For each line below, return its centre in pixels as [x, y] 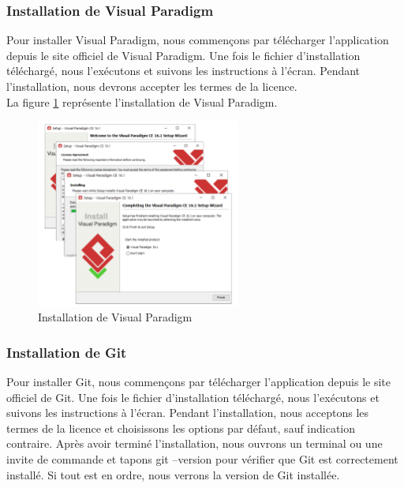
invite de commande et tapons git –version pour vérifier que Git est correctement [202, 459]
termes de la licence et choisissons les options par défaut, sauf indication [181, 428]
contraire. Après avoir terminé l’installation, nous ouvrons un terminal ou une [195, 443]
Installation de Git [67, 352]
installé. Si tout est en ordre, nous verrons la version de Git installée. [173, 474]
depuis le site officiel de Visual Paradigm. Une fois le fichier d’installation [183, 55]
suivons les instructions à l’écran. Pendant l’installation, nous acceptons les [188, 413]
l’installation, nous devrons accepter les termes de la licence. [152, 86]
